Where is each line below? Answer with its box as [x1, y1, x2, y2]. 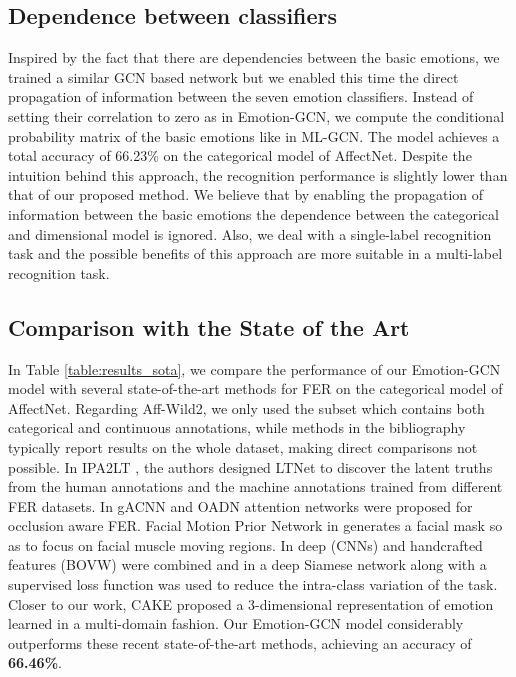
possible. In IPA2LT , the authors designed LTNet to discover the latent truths [8, 456, 493, 477]
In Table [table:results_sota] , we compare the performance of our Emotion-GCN [8, 358, 501, 379]
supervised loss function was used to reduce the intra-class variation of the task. [8, 574, 498, 595]
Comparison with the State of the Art [8, 311, 410, 342]
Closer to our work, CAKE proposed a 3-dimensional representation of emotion [8, 593, 494, 614]
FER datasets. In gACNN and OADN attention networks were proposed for [8, 495, 473, 516]
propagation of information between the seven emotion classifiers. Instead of [8, 86, 474, 107]
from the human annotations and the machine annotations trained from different [8, 476, 503, 497]
